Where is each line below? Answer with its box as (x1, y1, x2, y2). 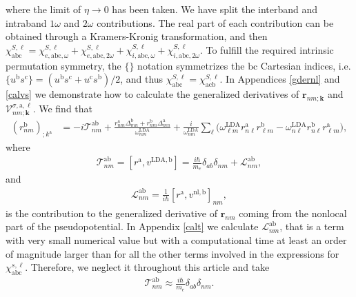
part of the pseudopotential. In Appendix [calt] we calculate (6, 219, 259, 234)
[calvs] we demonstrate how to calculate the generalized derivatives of (6, 87, 299, 101)
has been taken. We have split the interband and (112, 2, 318, 16)
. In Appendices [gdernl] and (219, 72, 340, 86)
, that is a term (279, 219, 344, 234)
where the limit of (6, 2, 81, 16)
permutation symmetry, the (6, 58, 121, 72)
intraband (6, 15, 47, 30)
